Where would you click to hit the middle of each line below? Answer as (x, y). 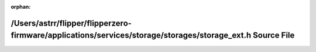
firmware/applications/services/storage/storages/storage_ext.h (131, 36)
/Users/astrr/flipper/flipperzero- (71, 23)
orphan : (21, 7)
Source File (274, 36)
